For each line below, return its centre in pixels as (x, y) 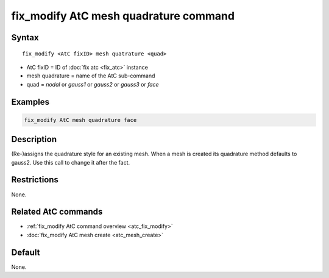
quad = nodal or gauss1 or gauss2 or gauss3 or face (93, 84)
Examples (30, 102)
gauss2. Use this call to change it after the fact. (71, 162)
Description (34, 139)
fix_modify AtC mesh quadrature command (123, 16)
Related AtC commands (57, 212)
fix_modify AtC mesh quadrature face (80, 120)
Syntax (25, 37)
